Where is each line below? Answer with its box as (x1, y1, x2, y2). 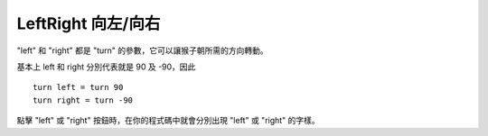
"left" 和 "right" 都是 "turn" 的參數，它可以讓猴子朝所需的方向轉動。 (16, 45, 268, 56)
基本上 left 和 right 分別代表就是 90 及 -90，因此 (16, 61, 196, 72)
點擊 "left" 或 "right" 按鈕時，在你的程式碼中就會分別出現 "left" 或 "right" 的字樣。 (16, 115, 320, 126)
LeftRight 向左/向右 (16, 14, 161, 33)
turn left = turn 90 (33, 82, 124, 93)
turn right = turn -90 (33, 95, 134, 105)
